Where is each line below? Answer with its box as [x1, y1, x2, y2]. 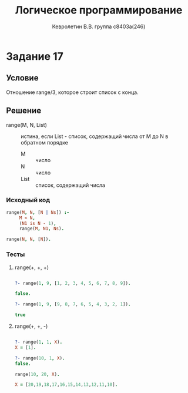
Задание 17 [6, 49, 63, 63]
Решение [6, 106, 42, 116]
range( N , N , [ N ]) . [6, 236, 51, 243]
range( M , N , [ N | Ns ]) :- [6, 209, 69, 215]
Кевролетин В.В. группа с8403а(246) [52, 23, 146, 30]
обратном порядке [21, 139, 69, 146]
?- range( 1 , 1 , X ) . [14, 339, 63, 345]
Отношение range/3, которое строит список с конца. [6, 89, 139, 96]
